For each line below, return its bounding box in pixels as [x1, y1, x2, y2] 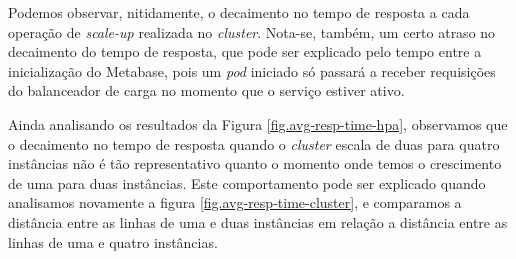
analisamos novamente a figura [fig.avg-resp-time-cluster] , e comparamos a [8, 192, 462, 213]
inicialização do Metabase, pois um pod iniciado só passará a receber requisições [8, 60, 496, 81]
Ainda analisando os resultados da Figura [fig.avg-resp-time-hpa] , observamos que [8, 113, 508, 134]
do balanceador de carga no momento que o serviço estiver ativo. [8, 80, 405, 101]
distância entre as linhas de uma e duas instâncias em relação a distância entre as [8, 211, 508, 232]
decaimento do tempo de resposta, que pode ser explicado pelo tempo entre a [8, 41, 482, 62]
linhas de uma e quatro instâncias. [8, 231, 218, 252]
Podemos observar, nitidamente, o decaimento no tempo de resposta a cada [8, 2, 470, 22]
